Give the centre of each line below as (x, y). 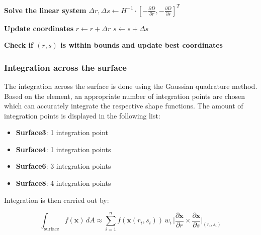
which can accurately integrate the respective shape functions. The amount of (124, 106)
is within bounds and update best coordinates (142, 45)
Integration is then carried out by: (57, 200)
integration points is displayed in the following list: (82, 115)
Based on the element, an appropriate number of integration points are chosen (124, 96)
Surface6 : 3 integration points (63, 166)
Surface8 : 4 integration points (63, 183)
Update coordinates (39, 28)
